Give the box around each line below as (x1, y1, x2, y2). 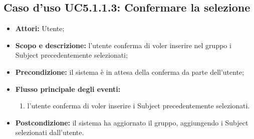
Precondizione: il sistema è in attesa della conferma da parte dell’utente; (15, 66, 244, 77)
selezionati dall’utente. (15, 127, 84, 137)
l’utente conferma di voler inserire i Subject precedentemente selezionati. (27, 100, 250, 111)
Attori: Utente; (15, 23, 65, 34)
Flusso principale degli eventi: (15, 83, 121, 94)
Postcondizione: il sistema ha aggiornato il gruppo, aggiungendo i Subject (15, 117, 248, 127)
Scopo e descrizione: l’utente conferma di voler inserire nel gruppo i (15, 40, 231, 50)
